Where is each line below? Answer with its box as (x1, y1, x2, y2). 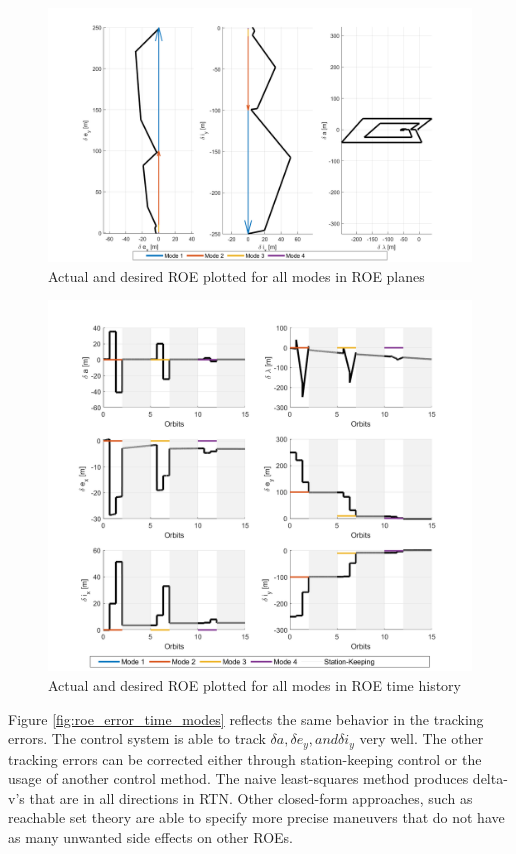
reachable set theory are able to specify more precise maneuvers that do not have (8, 807, 505, 828)
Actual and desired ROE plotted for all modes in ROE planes (48, 265, 425, 286)
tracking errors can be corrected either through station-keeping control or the (8, 748, 482, 769)
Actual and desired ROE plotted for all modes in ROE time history (48, 675, 461, 696)
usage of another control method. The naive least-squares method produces (8, 768, 469, 789)
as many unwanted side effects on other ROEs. (8, 827, 293, 848)
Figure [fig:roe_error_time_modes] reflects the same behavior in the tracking (8, 708, 484, 729)
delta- (472, 768, 508, 789)
